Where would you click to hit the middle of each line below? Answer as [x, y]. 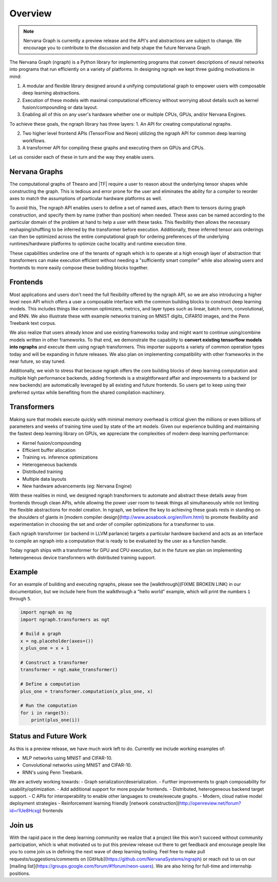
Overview [31, 13]
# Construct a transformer [54, 662]
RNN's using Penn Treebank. [53, 772]
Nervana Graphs [36, 172]
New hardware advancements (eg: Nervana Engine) [77, 486]
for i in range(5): [45, 713]
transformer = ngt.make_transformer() [69, 670]
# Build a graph [41, 634]
